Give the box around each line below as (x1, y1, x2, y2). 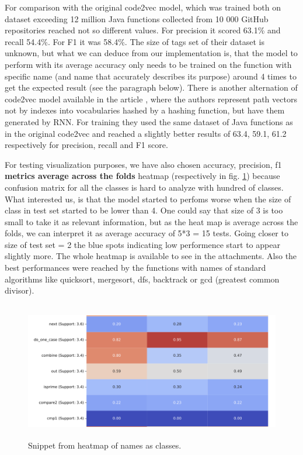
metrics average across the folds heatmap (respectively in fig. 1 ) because (5, 170, 280, 182)
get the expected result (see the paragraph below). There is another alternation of (5, 81, 298, 94)
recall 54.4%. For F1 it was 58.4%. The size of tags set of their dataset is (5, 35, 265, 47)
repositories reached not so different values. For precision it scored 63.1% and (5, 24, 281, 36)
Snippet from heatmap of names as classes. (28, 439, 182, 451)
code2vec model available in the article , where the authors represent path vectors (5, 92, 297, 105)
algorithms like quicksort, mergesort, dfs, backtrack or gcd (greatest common (5, 273, 280, 285)
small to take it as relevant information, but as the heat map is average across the (5, 215, 298, 227)
